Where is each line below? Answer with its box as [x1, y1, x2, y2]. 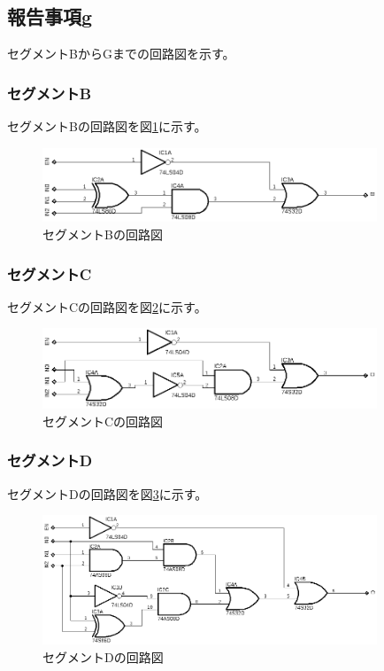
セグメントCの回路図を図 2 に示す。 [7, 297, 207, 316]
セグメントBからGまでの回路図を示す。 [7, 44, 235, 63]
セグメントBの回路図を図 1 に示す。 [7, 117, 207, 136]
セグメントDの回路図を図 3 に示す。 [7, 484, 208, 503]
